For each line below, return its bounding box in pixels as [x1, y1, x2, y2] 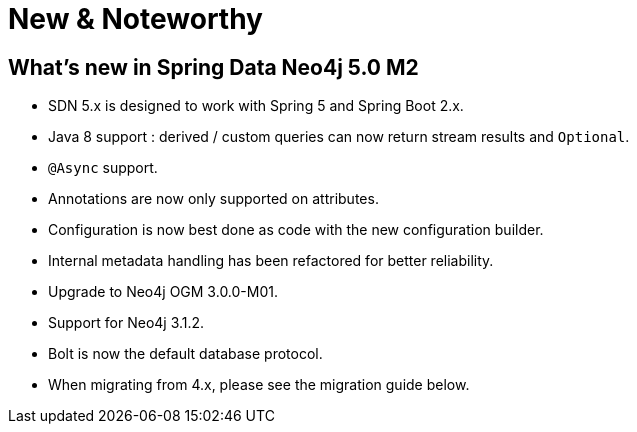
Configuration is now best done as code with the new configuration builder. [48, 221, 544, 239]
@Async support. [48, 159, 158, 177]
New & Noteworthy [8, 2, 263, 36]
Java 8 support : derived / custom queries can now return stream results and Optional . [48, 128, 630, 146]
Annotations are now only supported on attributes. [48, 190, 379, 208]
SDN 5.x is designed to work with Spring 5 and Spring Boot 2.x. [48, 97, 464, 115]
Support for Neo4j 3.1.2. [48, 314, 205, 332]
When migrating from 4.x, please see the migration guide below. [48, 376, 470, 394]
